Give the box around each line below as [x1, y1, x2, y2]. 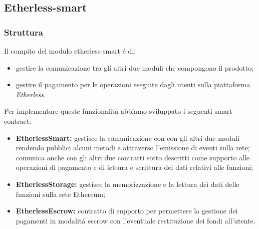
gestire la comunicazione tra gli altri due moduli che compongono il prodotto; [16, 62, 254, 73]
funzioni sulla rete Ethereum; [16, 188, 105, 199]
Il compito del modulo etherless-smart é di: [4, 46, 136, 56]
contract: [4, 115, 32, 126]
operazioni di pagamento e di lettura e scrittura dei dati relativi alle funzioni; [16, 162, 253, 172]
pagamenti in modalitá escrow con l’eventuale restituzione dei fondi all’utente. [16, 215, 255, 225]
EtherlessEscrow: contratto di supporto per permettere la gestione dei [16, 205, 238, 216]
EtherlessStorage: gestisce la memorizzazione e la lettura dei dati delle [16, 178, 239, 189]
